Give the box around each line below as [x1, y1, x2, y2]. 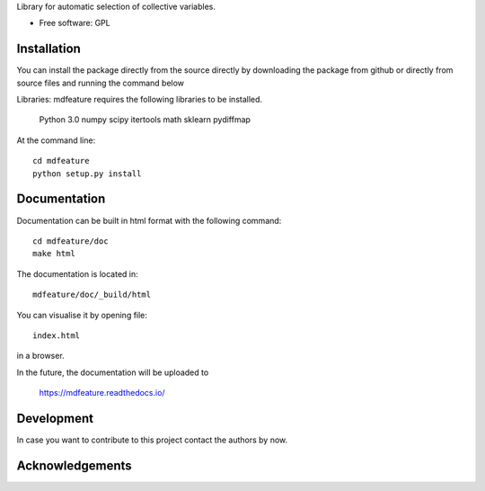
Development [16, 410, 94, 426]
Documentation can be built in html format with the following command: [16, 215, 282, 226]
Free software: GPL [39, 18, 111, 29]
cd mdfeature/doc [32, 236, 109, 246]
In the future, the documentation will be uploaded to [16, 367, 209, 378]
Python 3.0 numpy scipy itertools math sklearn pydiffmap [39, 114, 251, 125]
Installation [16, 41, 81, 57]
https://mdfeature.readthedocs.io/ [39, 388, 165, 398]
